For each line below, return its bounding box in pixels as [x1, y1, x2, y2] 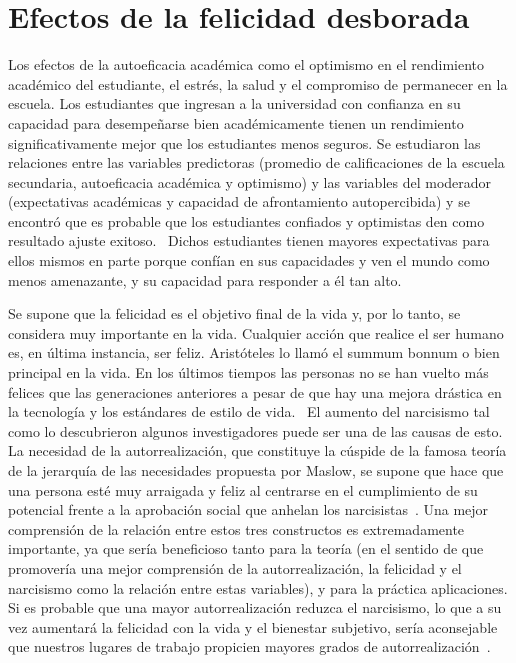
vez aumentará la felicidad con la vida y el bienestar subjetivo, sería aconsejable [8, 616, 498, 637]
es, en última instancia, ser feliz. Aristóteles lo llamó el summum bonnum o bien [8, 342, 500, 363]
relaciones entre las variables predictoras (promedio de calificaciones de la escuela [8, 152, 505, 173]
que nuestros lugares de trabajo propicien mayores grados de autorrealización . [8, 636, 491, 657]
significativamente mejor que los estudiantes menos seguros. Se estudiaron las [8, 132, 481, 153]
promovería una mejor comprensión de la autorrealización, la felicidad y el [8, 557, 462, 578]
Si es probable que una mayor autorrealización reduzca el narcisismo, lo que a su [8, 597, 502, 618]
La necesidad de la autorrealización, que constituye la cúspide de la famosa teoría [8, 440, 507, 461]
